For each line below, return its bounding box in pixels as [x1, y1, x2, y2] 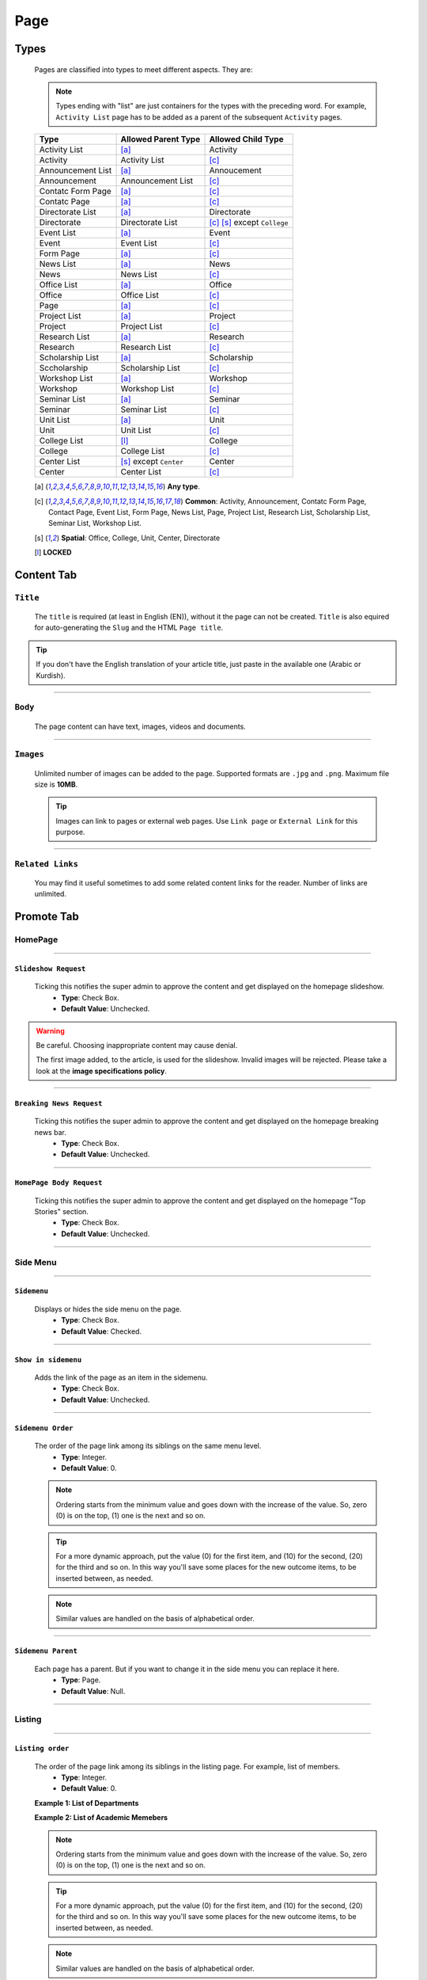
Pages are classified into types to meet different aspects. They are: [34, 64, 253, 74]
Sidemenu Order [14, 1423, 74, 1433]
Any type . [167, 482, 201, 491]
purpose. [55, 828, 85, 837]
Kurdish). [36, 670, 66, 680]
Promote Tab [14, 910, 79, 923]
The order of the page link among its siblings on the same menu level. [34, 1441, 262, 1451]
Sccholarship [39, 363, 89, 374]
